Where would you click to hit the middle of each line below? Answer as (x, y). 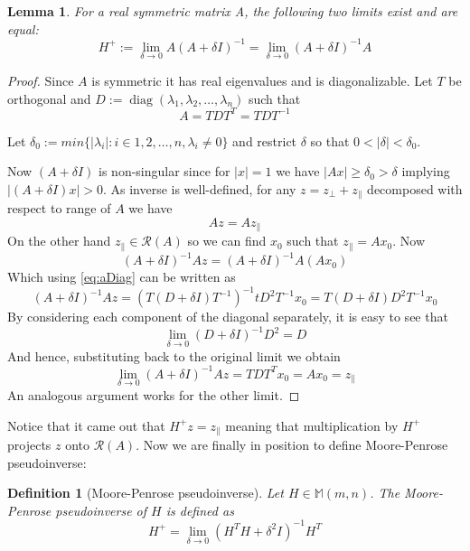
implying (426, 171)
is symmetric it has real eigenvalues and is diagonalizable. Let (262, 80)
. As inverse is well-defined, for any (199, 188)
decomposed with (415, 188)
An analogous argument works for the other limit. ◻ (154, 394)
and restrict (265, 140)
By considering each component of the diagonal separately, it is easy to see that (228, 317)
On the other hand (59, 241)
